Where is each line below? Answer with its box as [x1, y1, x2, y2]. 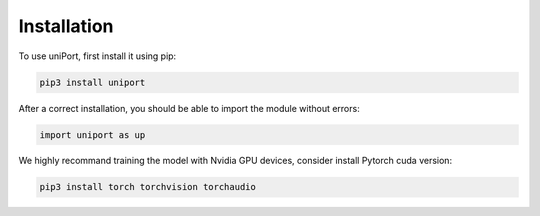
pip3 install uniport [39, 76, 146, 88]
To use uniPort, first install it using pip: [18, 50, 177, 62]
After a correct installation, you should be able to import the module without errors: [18, 102, 360, 114]
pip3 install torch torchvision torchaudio [39, 181, 257, 193]
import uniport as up [39, 129, 146, 140]
